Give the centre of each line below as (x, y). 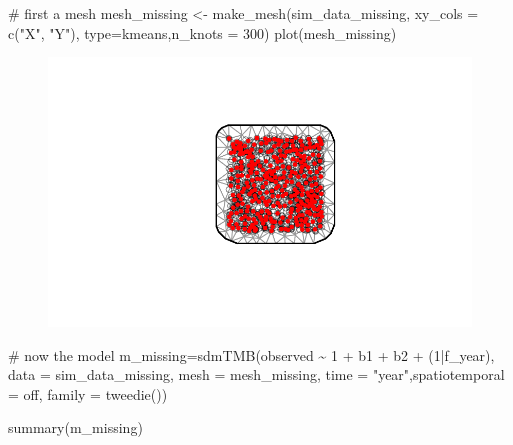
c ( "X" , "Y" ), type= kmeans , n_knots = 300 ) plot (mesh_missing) (202, 32)
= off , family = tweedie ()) (88, 393)
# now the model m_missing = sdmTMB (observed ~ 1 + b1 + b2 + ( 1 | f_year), (251, 354)
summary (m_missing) (75, 427)
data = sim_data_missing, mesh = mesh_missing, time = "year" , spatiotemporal (256, 374)
